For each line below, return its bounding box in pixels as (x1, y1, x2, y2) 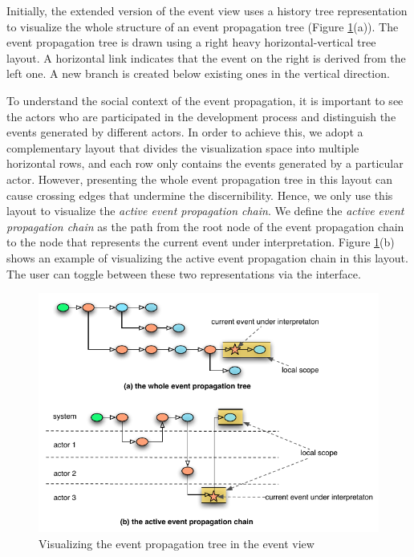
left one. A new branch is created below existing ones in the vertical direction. (6, 65, 390, 82)
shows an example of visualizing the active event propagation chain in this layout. (6, 249, 408, 266)
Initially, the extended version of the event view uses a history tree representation (6, 2, 408, 18)
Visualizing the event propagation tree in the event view (39, 535, 315, 551)
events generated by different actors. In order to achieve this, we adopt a (6, 124, 363, 140)
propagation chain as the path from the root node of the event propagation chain (6, 218, 404, 234)
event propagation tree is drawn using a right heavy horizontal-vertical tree (6, 34, 376, 51)
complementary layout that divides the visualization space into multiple (6, 139, 359, 156)
